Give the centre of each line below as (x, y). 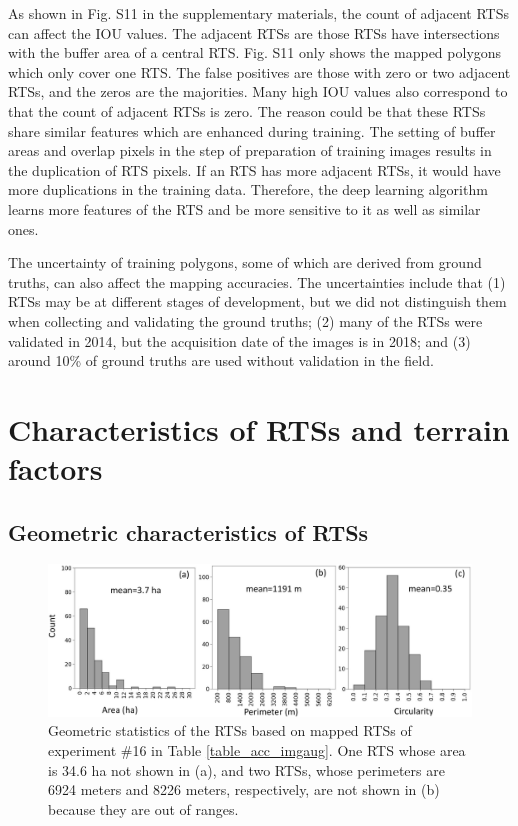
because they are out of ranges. (143, 808)
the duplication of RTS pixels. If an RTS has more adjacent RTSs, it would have (254, 169)
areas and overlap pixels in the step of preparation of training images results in (250, 150)
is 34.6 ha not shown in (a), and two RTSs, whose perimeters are (246, 769)
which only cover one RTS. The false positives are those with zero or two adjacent (259, 71)
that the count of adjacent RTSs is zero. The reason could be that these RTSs (247, 110)
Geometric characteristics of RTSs (188, 531)
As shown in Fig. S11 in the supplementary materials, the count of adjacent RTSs (258, 13)
